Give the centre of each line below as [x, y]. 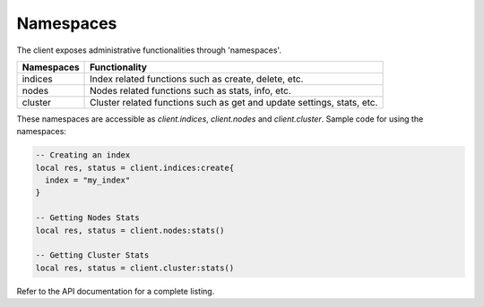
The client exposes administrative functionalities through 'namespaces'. [149, 50]
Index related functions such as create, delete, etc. [197, 79]
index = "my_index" [88, 180]
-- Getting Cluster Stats [92, 256]
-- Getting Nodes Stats [88, 218]
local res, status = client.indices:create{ [135, 167]
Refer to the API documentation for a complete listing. [116, 291]
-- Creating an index [83, 155]
